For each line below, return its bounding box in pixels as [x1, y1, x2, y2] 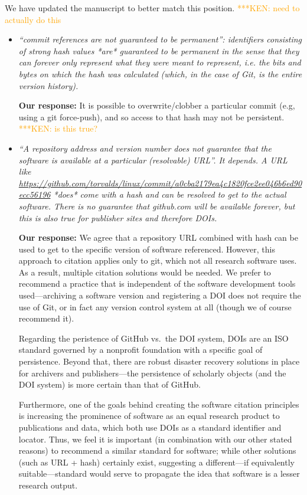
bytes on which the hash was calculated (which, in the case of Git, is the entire [18, 67, 302, 80]
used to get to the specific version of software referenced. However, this [18, 242, 275, 255]
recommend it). [18, 312, 74, 324]
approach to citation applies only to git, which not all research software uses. [18, 254, 297, 267]
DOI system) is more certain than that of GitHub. [18, 378, 201, 391]
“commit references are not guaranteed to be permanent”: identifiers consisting [18, 33, 302, 45]
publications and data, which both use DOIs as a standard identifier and [18, 421, 282, 433]
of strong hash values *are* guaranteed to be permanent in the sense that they [18, 44, 299, 57]
